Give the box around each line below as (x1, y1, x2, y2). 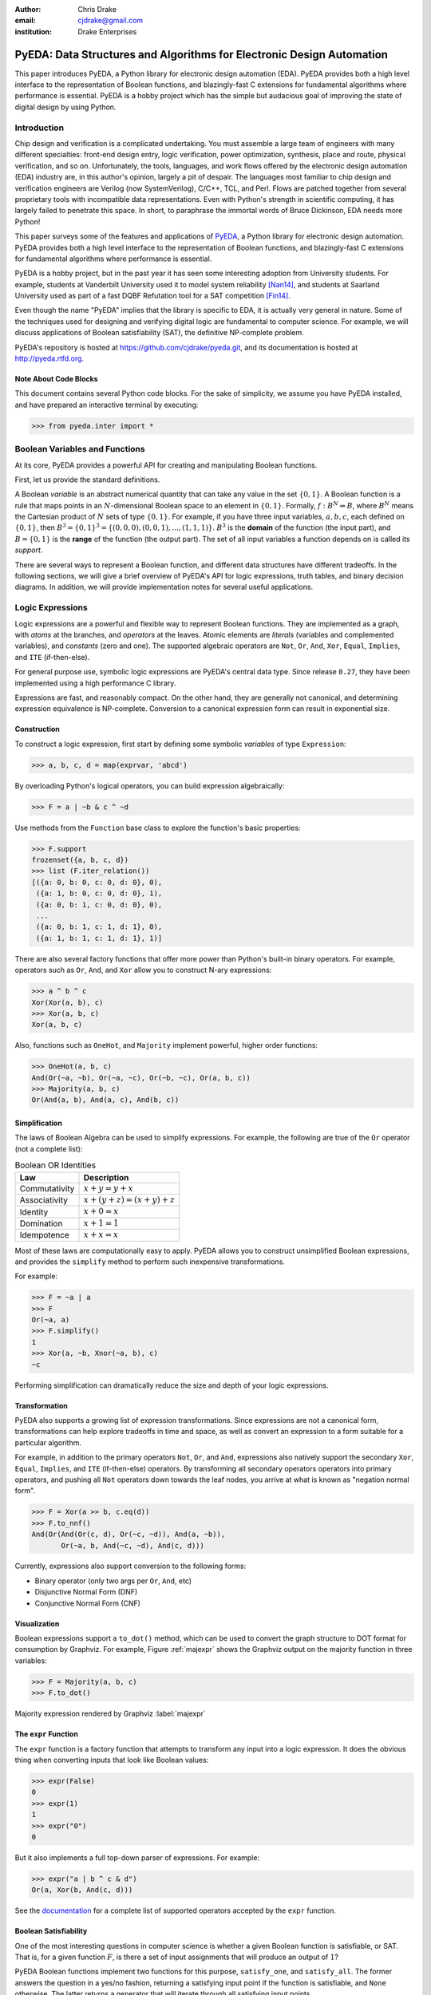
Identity (19, 1206, 49, 1217)
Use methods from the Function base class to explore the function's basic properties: (14, 823, 301, 832)
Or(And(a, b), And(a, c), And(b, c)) (31, 1096, 180, 1104)
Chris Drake (77, 5, 117, 14)
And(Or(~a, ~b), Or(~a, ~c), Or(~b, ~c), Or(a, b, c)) (31, 1073, 251, 1082)
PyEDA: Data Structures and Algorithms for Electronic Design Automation (14, 48, 389, 61)
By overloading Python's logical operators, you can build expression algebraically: (14, 780, 285, 790)
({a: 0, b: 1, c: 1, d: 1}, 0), (36, 922, 163, 931)
